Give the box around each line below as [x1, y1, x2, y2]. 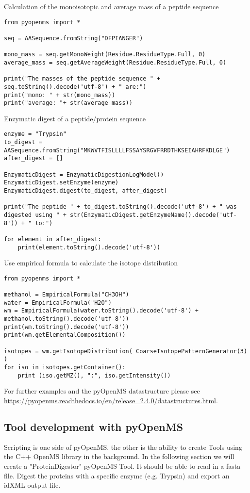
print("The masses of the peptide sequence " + [4, 75, 161, 82]
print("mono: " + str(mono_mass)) [4, 91, 116, 99]
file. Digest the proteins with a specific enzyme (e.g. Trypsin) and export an [4, 470, 230, 480]
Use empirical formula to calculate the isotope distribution [4, 258, 178, 268]
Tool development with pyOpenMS [4, 419, 183, 434]
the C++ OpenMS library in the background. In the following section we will [4, 451, 234, 461]
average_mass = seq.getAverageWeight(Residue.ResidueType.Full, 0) [4, 59, 227, 66]
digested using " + [4, 211, 67, 218]
